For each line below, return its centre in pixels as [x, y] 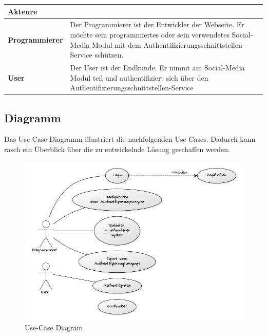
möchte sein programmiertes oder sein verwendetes [150, 34]
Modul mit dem [116, 44]
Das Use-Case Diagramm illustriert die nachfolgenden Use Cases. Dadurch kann [130, 139]
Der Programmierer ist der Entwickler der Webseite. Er [157, 24]
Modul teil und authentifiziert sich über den [139, 77]
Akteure [23, 11]
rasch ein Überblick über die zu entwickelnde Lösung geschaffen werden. [117, 149]
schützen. [109, 55]
